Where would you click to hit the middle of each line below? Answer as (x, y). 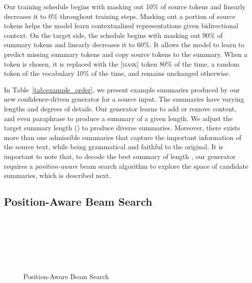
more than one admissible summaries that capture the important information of (123, 137)
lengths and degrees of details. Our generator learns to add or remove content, (120, 108)
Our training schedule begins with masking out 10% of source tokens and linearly (125, 6)
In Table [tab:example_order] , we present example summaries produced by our (122, 89)
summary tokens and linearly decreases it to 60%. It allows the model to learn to (124, 44)
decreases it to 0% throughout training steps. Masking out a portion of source (120, 16)
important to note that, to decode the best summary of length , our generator (120, 156)
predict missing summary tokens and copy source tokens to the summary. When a (126, 54)
